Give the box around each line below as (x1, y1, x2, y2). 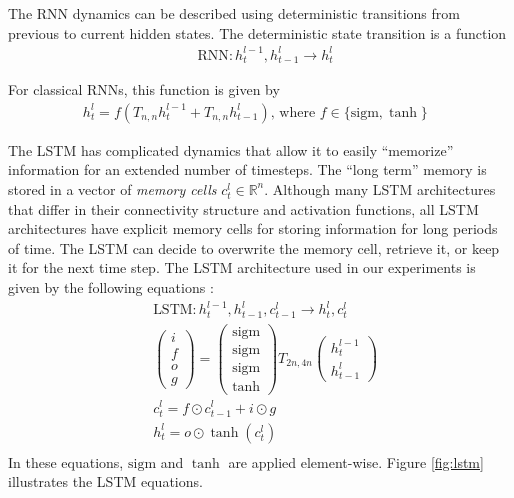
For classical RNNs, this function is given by (8, 79, 280, 100)
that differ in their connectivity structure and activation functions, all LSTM (8, 198, 479, 219)
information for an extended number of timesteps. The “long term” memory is (8, 159, 487, 180)
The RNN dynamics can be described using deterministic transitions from (8, 3, 460, 23)
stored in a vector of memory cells (8, 178, 217, 199)
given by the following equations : (8, 276, 214, 297)
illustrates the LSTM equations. (8, 471, 203, 492)
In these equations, (8, 451, 124, 472)
